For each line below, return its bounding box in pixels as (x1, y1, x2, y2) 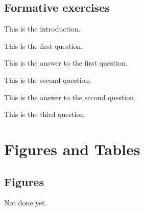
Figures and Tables (4, 138, 140, 159)
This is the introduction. (4, 23, 81, 34)
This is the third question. (4, 109, 86, 119)
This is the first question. (4, 40, 83, 51)
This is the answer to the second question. (4, 92, 136, 102)
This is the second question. (4, 74, 91, 85)
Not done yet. (4, 197, 47, 208)
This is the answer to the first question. (4, 57, 128, 68)
